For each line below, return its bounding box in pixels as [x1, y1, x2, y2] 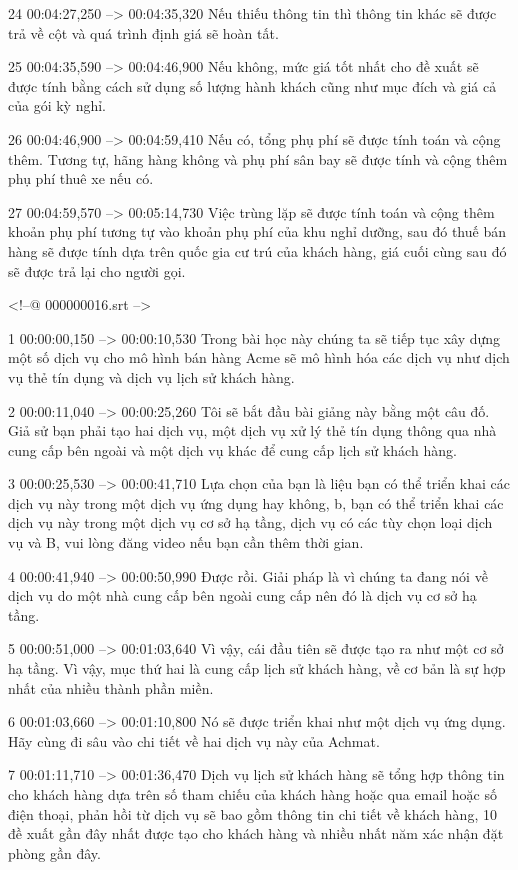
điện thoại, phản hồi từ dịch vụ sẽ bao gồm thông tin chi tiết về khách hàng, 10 [8, 803, 497, 824]
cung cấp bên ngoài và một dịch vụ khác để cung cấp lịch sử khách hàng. [8, 439, 457, 460]
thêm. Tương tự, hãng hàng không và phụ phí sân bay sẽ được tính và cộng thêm [8, 148, 508, 169]
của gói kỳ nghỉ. [8, 95, 107, 116]
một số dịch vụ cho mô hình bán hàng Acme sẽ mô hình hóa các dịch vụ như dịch [8, 347, 510, 368]
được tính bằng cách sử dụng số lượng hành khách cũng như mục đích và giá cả [8, 75, 497, 96]
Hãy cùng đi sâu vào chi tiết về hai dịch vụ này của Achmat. [8, 730, 380, 751]
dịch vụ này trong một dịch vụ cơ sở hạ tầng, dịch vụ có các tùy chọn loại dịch [8, 512, 493, 533]
